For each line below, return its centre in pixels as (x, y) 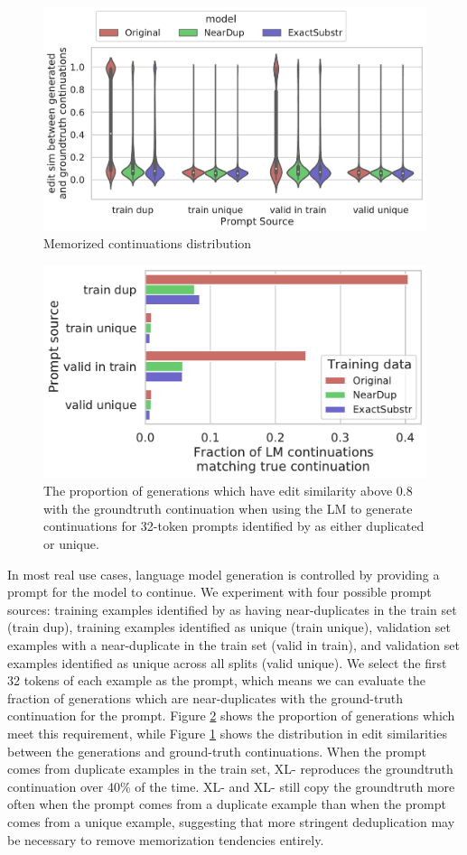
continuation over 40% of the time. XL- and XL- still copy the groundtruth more (231, 786)
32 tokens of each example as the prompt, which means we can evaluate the (216, 680)
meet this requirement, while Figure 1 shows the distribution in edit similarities (227, 733)
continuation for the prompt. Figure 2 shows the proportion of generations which (231, 716)
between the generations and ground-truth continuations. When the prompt (217, 751)
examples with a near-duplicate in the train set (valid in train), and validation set (233, 644)
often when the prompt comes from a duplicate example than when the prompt (227, 804)
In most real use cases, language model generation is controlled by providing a (224, 574)
